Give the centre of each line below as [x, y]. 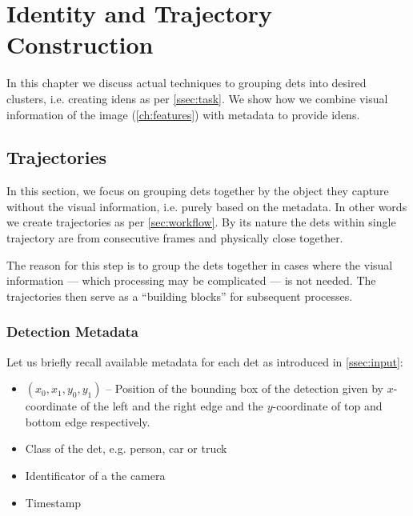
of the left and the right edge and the [172, 406]
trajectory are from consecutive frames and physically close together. [175, 238]
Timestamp [53, 502]
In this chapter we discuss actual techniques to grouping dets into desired [186, 83]
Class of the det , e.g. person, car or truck [126, 448]
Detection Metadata [73, 332]
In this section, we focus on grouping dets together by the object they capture [198, 191]
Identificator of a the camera [95, 476]
